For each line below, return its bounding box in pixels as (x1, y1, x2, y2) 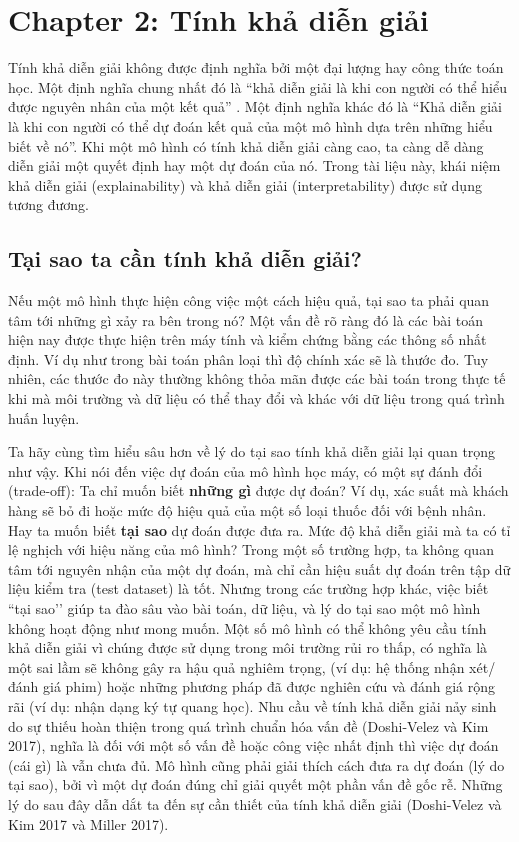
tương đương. (8, 194, 89, 215)
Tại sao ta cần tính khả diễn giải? (8, 243, 362, 274)
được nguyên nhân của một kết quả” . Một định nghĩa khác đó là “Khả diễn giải (8, 96, 502, 117)
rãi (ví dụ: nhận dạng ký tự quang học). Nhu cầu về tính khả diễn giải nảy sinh (8, 695, 497, 716)
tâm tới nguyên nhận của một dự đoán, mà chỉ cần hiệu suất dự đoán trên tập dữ (8, 558, 511, 579)
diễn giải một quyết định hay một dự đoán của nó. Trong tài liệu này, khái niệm (8, 155, 501, 176)
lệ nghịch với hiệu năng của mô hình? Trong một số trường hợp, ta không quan (8, 539, 494, 560)
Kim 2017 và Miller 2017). (8, 813, 169, 834)
